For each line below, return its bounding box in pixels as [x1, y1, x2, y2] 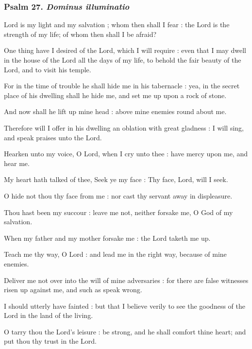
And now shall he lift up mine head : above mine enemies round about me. [4, 106, 227, 116]
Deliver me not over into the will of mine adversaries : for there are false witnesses [4, 275, 249, 285]
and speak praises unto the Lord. [4, 132, 102, 142]
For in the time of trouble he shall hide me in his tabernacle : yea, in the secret [4, 81, 240, 91]
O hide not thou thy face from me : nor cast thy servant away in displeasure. [4, 190, 233, 200]
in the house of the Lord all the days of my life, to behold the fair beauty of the [4, 55, 241, 65]
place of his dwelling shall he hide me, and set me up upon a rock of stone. [4, 90, 227, 100]
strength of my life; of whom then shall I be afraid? [4, 29, 157, 39]
